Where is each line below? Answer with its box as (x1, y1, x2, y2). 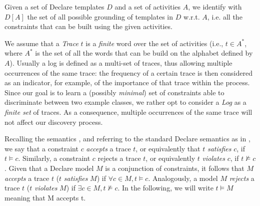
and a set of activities (114, 2, 181, 12)
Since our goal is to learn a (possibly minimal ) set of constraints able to (4, 87, 224, 97)
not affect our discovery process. (4, 116, 103, 127)
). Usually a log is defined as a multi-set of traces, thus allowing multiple (9, 57, 232, 68)
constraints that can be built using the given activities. (4, 21, 172, 32)
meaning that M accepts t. (4, 192, 86, 202)
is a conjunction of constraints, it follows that (105, 162, 244, 173)
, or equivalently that (135, 143, 200, 153)
